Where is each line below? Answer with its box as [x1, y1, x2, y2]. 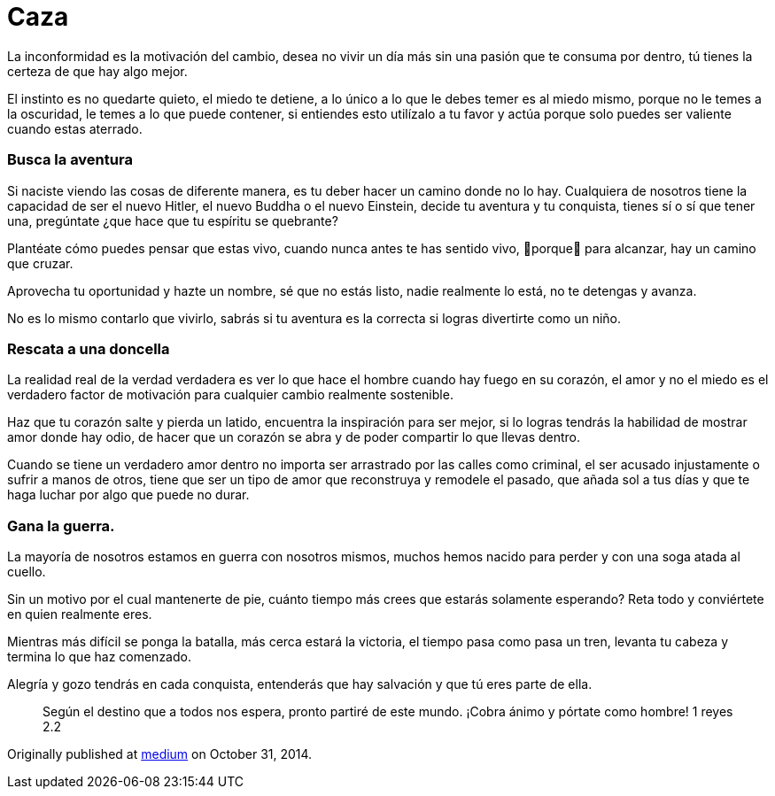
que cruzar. [7, 255, 74, 271]
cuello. [7, 564, 46, 579]
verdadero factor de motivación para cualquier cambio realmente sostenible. [7, 387, 453, 403]
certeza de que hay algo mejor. [7, 63, 188, 79]
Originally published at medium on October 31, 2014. [7, 746, 313, 761]
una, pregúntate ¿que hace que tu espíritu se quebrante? [7, 213, 338, 228]
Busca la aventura [7, 151, 133, 169]
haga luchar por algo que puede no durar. [7, 487, 250, 503]
